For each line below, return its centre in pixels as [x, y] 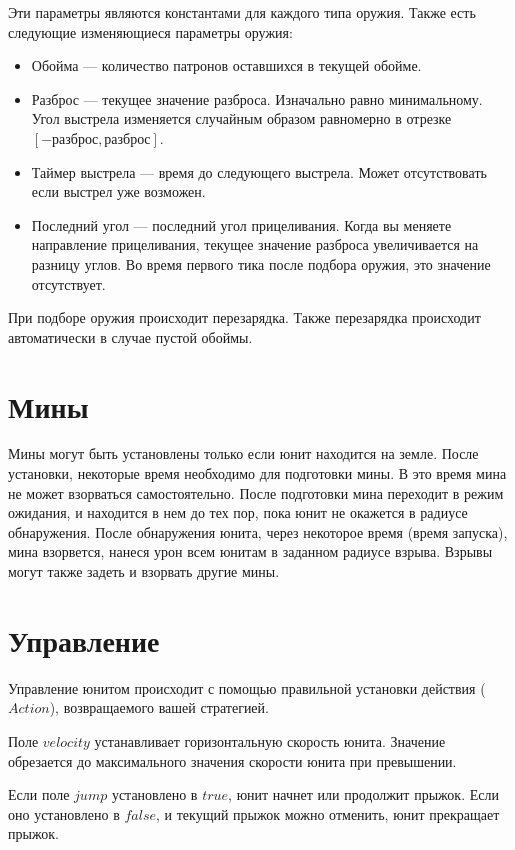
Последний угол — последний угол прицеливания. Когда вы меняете [241, 224]
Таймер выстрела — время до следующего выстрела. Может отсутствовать [259, 171]
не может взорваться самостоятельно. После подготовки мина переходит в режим [256, 492]
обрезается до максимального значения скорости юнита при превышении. [232, 760]
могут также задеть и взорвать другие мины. [144, 571]
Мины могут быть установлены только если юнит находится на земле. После [243, 453]
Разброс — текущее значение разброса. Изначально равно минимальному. [257, 98]
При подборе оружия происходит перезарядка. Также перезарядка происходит [244, 317]
